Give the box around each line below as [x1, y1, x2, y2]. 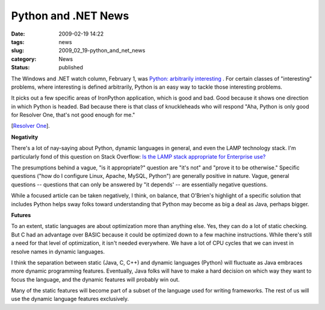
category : [11, 55, 37, 63]
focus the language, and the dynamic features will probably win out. [11, 276, 180, 283]
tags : [11, 38, 25, 45]
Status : [11, 64, 30, 71]
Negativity [11, 133, 39, 141]
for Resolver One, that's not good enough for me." [11, 112, 135, 119]
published [58, 64, 84, 71]
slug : [11, 47, 24, 54]
